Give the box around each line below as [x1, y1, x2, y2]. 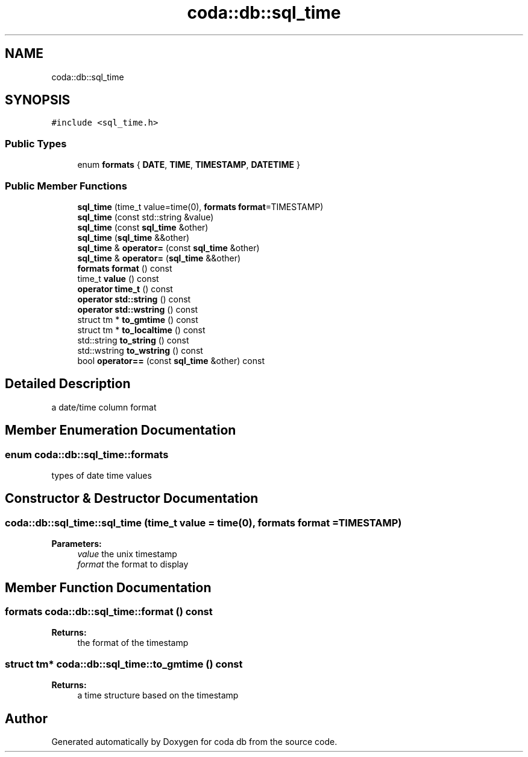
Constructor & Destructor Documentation [5, 491, 259, 506]
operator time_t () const [77, 283, 173, 294]
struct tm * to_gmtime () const [77, 314, 198, 325]
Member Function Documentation [5, 580, 212, 595]
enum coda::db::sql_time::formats [5, 448, 169, 461]
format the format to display [77, 559, 189, 570]
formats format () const [77, 263, 172, 273]
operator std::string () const [77, 293, 191, 304]
